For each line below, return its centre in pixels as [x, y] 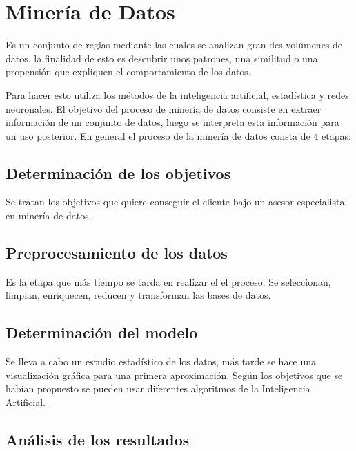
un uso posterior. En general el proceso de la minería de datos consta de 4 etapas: [178, 135]
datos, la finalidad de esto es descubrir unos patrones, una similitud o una [162, 58]
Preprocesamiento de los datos [117, 253]
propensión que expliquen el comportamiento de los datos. [128, 72]
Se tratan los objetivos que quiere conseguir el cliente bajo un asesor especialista [175, 202]
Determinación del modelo [102, 332]
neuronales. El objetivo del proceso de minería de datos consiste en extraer [164, 108]
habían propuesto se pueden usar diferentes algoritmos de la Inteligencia [158, 388]
